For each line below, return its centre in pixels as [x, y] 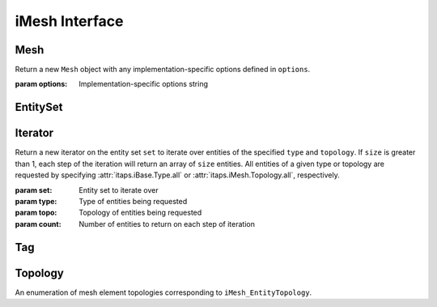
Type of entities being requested [133, 201]
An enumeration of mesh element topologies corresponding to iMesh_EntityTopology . [163, 292]
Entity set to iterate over [119, 190]
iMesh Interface [70, 21]
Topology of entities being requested [140, 213]
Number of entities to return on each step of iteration [167, 224]
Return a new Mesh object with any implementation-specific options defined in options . [163, 70]
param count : [38, 224]
